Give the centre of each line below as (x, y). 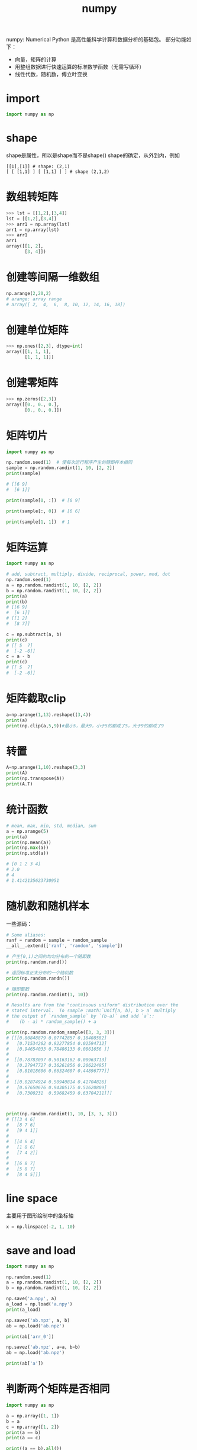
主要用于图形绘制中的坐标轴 (40, 1215)
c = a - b (18, 656)
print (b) (17, 602)
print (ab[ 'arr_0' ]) (30, 1337)
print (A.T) (20, 784)
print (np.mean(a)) (29, 842)
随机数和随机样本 (48, 906)
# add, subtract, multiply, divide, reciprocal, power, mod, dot (88, 574)
